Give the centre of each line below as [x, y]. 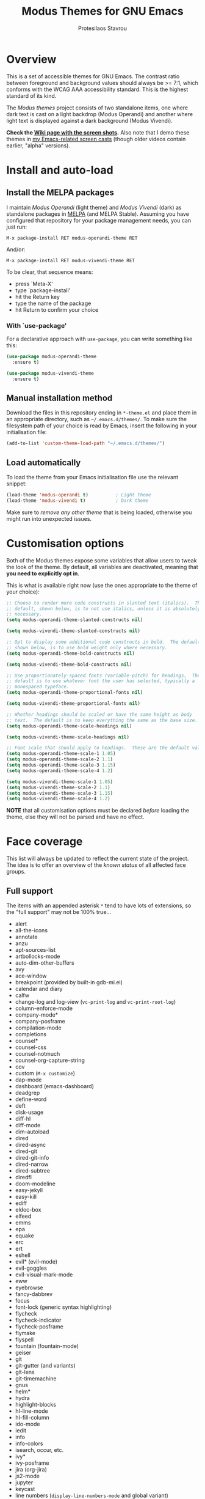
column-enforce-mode [44, 1008]
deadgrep [27, 1093]
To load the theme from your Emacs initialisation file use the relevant [92, 477]
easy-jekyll [29, 1190]
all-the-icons [31, 930]
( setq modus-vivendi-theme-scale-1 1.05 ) [60, 782]
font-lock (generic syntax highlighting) [63, 1307]
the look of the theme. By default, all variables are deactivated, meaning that [102, 567]
